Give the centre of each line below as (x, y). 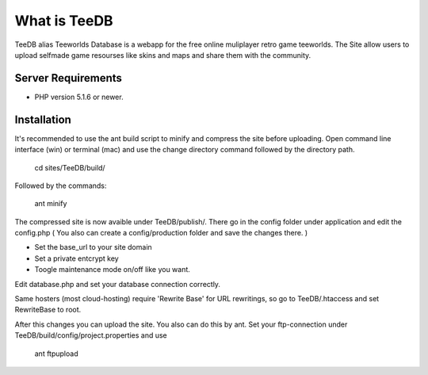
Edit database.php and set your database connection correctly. (118, 284)
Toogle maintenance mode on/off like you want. (112, 270)
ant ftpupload (56, 354)
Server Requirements (69, 78)
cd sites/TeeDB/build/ (70, 167)
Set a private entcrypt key (76, 258)
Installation (43, 119)
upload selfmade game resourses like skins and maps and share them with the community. (163, 55)
